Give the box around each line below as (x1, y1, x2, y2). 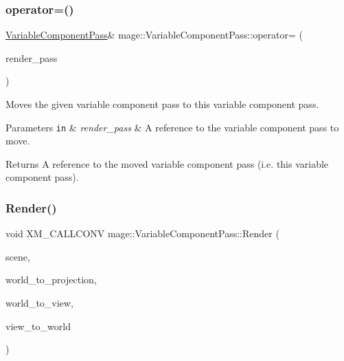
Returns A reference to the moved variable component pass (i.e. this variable (5, 156, 329, 171)
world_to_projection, (5, 272, 97, 287)
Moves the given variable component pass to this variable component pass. (5, 97, 319, 111)
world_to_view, (5, 296, 73, 310)
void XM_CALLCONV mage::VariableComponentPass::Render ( (5, 226, 279, 241)
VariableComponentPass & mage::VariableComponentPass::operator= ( (5, 28, 303, 42)
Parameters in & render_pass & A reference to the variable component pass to (5, 120, 339, 134)
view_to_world (5, 318, 71, 333)
